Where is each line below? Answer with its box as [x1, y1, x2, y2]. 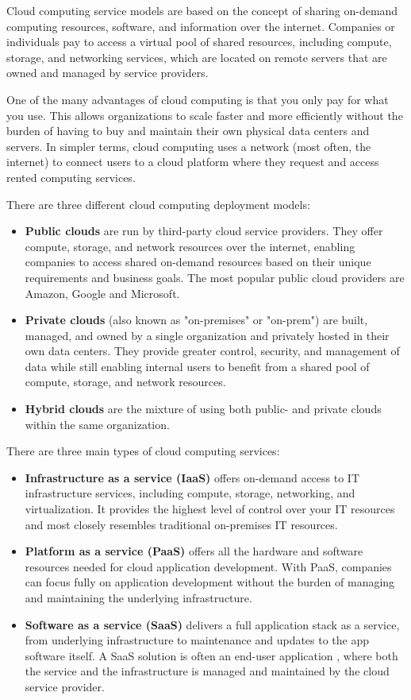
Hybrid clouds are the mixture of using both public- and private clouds [25, 400, 382, 417]
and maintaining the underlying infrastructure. [25, 590, 252, 605]
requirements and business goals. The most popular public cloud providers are [25, 269, 405, 285]
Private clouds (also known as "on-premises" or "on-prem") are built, [25, 311, 368, 328]
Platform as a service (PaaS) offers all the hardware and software [25, 543, 363, 559]
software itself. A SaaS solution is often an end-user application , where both [25, 647, 398, 663]
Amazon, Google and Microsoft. [25, 284, 180, 301]
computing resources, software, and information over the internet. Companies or [6, 17, 395, 34]
